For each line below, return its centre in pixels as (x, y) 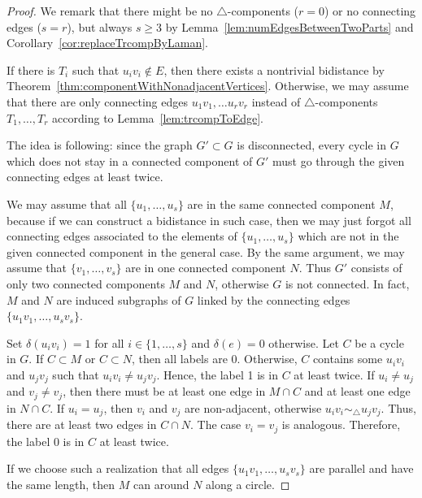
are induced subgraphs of (119, 299)
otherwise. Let (304, 342)
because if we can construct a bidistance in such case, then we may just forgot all (209, 220)
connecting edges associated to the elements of (122, 236)
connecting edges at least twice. (85, 177)
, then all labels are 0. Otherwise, (214, 359)
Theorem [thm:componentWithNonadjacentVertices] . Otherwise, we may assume (208, 86)
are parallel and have (361, 468)
